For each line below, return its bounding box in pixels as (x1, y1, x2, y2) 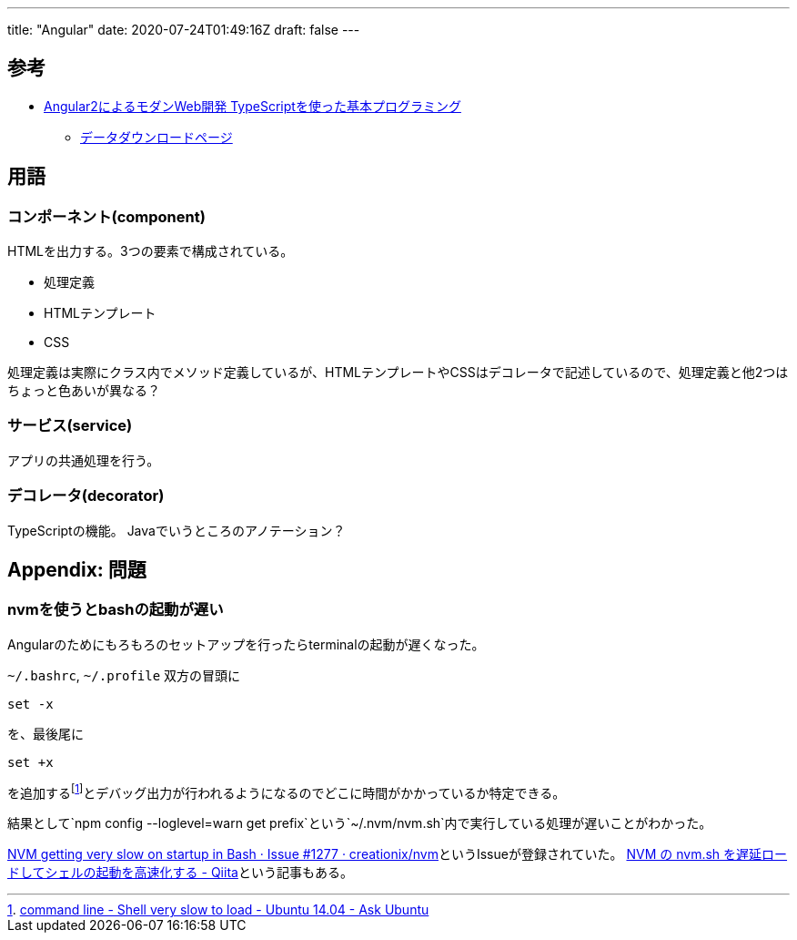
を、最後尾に (7, 725, 84, 741)
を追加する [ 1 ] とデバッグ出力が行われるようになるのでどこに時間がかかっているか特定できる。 (7, 782, 566, 801)
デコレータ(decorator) (7, 486, 165, 506)
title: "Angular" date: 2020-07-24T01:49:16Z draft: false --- (7, 22, 360, 37)
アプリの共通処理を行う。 (7, 452, 160, 468)
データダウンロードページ (80, 128, 233, 145)
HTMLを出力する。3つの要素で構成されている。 (7, 243, 294, 260)
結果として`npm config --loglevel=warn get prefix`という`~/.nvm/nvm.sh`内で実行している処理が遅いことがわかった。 (7, 815, 712, 832)
